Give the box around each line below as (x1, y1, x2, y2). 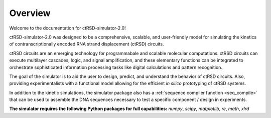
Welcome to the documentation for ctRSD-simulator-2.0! (9, 25, 126, 31)
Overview (9, 7, 51, 18)
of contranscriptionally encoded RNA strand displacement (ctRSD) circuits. (9, 41, 164, 47)
